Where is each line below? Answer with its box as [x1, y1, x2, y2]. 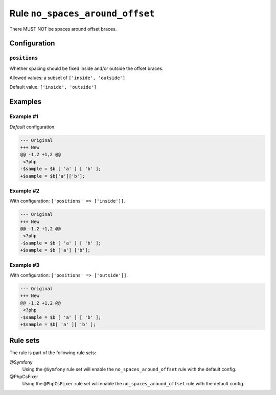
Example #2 [9, 187, 40, 194]
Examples [9, 97, 42, 106]
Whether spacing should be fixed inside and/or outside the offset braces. [9, 65, 164, 71]
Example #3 [9, 261, 40, 268]
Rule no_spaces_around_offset [9, 8, 155, 19]
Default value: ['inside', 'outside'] [9, 84, 97, 90]
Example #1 [9, 113, 38, 120]
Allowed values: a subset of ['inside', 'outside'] [9, 75, 125, 81]
